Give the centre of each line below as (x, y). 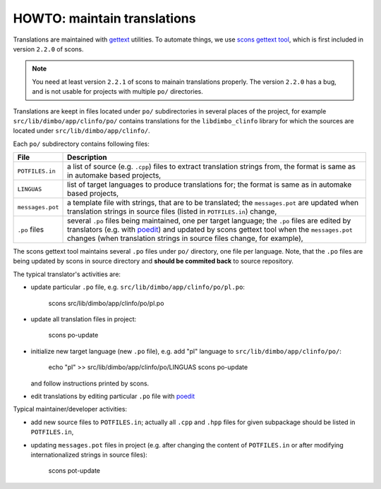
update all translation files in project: (84, 319)
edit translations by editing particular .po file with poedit (113, 396)
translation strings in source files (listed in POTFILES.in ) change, (172, 211)
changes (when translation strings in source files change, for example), (185, 238)
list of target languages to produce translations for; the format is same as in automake (210, 185)
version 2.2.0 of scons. (48, 49)
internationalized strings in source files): (89, 454)
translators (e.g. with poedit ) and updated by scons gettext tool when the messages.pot (210, 230)
